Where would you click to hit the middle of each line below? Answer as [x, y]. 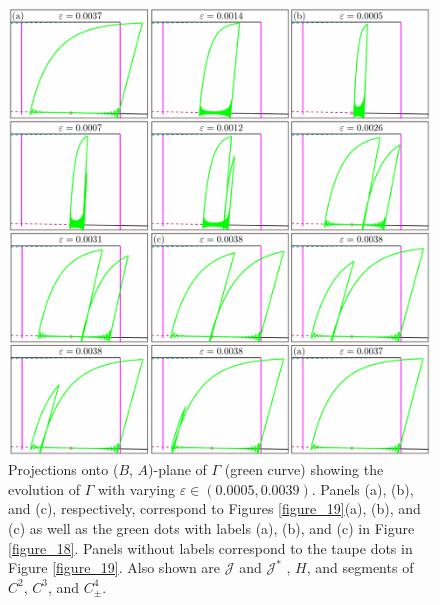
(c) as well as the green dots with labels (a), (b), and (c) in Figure [211, 527]
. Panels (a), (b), [362, 488]
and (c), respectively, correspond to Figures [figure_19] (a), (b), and [214, 508]
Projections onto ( [63, 469]
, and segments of [360, 567]
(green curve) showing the [304, 469]
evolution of [44, 488]
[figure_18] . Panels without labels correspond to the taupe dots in [210, 547]
